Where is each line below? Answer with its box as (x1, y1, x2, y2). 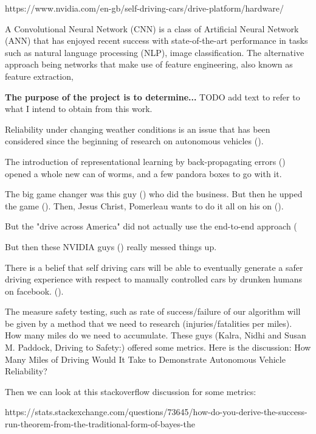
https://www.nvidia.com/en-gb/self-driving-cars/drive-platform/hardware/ (5, 2, 284, 14)
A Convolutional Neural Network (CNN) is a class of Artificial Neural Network (5, 22, 299, 35)
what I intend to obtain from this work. (5, 102, 153, 115)
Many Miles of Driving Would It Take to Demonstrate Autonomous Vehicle (5, 352, 286, 365)
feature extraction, (5, 69, 74, 82)
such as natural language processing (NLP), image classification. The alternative (5, 46, 304, 58)
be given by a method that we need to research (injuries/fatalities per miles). (5, 317, 292, 329)
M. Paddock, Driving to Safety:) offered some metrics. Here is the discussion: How (5, 341, 311, 354)
